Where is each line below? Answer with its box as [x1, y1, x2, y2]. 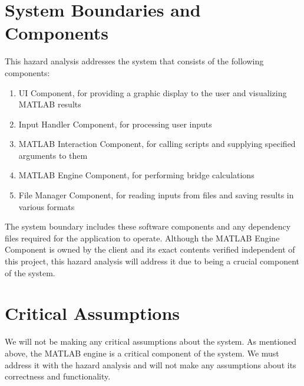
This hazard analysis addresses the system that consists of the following [5, 55, 264, 67]
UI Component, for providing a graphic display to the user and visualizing [18, 86, 287, 99]
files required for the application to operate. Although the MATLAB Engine [5, 231, 280, 244]
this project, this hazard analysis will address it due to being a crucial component [5, 255, 299, 267]
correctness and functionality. [5, 370, 111, 382]
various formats [18, 200, 75, 212]
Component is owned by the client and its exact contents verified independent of [5, 243, 295, 256]
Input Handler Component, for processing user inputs [18, 117, 212, 130]
